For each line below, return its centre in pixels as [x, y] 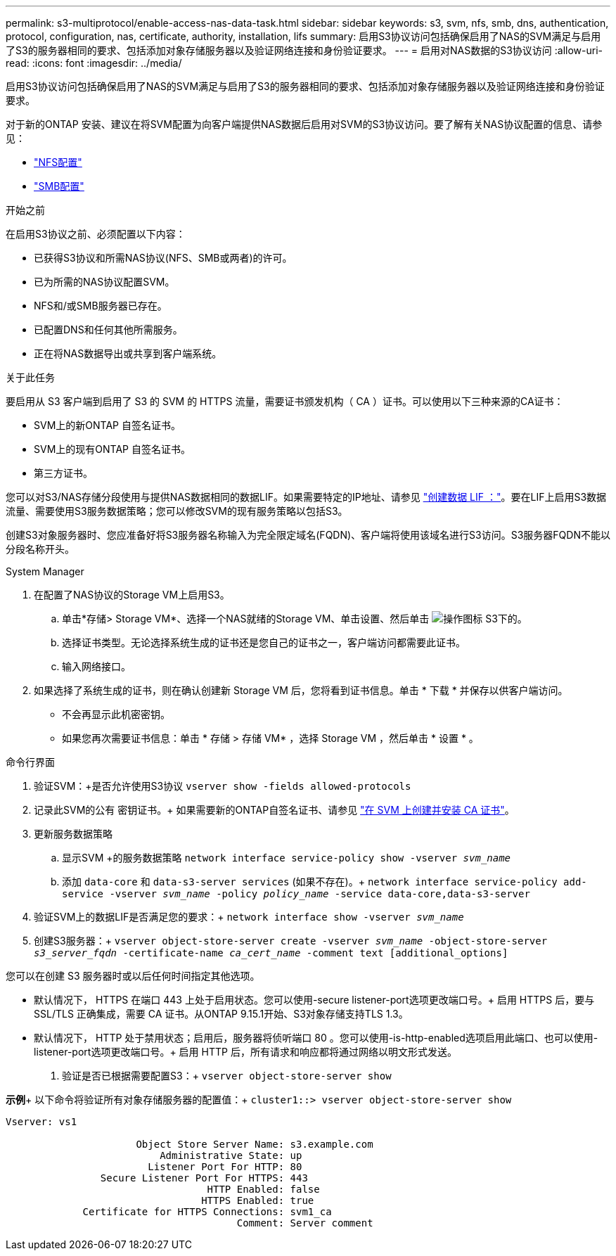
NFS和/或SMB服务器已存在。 [101, 306]
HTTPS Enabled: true [258, 1200]
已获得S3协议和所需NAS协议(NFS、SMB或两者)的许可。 [163, 258]
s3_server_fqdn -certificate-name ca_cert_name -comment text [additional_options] [271, 953]
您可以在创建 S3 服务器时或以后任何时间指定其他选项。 [133, 976]
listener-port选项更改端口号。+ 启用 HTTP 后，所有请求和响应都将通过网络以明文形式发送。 [245, 1052]
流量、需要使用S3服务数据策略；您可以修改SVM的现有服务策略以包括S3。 [177, 511]
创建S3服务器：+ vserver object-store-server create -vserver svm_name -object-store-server [291, 941]
